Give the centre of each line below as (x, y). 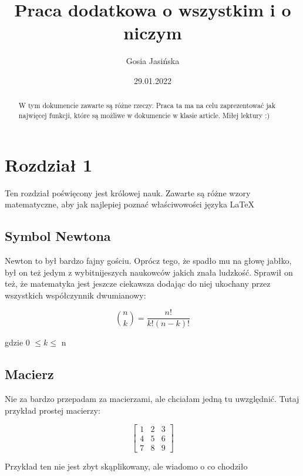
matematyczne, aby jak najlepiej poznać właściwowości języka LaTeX (129, 204)
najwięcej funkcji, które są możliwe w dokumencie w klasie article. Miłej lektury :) (144, 115)
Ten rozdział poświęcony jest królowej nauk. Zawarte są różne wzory (128, 192)
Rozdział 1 (49, 164)
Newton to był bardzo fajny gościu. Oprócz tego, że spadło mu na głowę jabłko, (148, 260)
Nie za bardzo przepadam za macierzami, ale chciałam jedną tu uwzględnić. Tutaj (152, 399)
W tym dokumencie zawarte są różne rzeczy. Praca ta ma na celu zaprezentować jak (147, 105)
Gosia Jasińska (153, 61)
